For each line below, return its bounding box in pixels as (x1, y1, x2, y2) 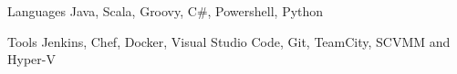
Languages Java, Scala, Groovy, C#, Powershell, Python (7, 2, 324, 20)
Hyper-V (7, 50, 56, 69)
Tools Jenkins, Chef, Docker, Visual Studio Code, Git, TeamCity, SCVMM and (7, 32, 451, 51)
